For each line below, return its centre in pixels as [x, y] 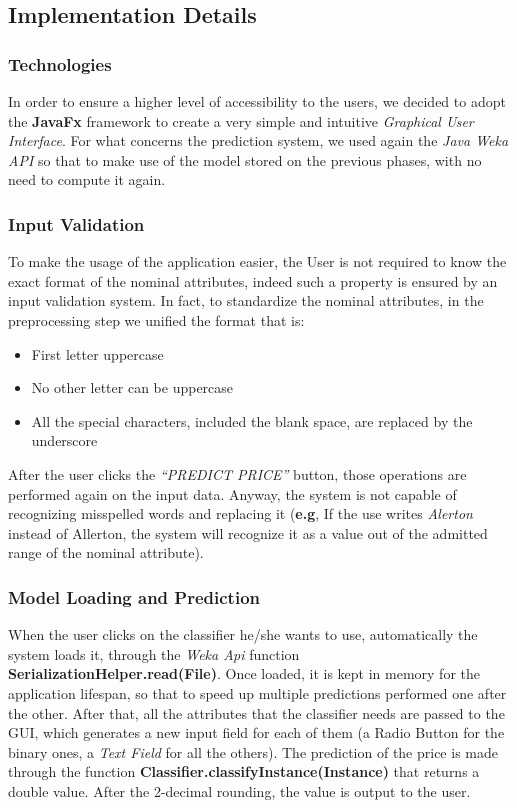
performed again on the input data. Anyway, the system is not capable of [232, 493]
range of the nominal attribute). [106, 552]
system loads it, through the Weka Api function [154, 653]
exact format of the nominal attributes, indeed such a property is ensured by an [253, 280]
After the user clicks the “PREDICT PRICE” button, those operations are [237, 473]
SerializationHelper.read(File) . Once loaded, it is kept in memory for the [244, 673]
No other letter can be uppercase [132, 387]
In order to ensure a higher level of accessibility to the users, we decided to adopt [257, 101]
